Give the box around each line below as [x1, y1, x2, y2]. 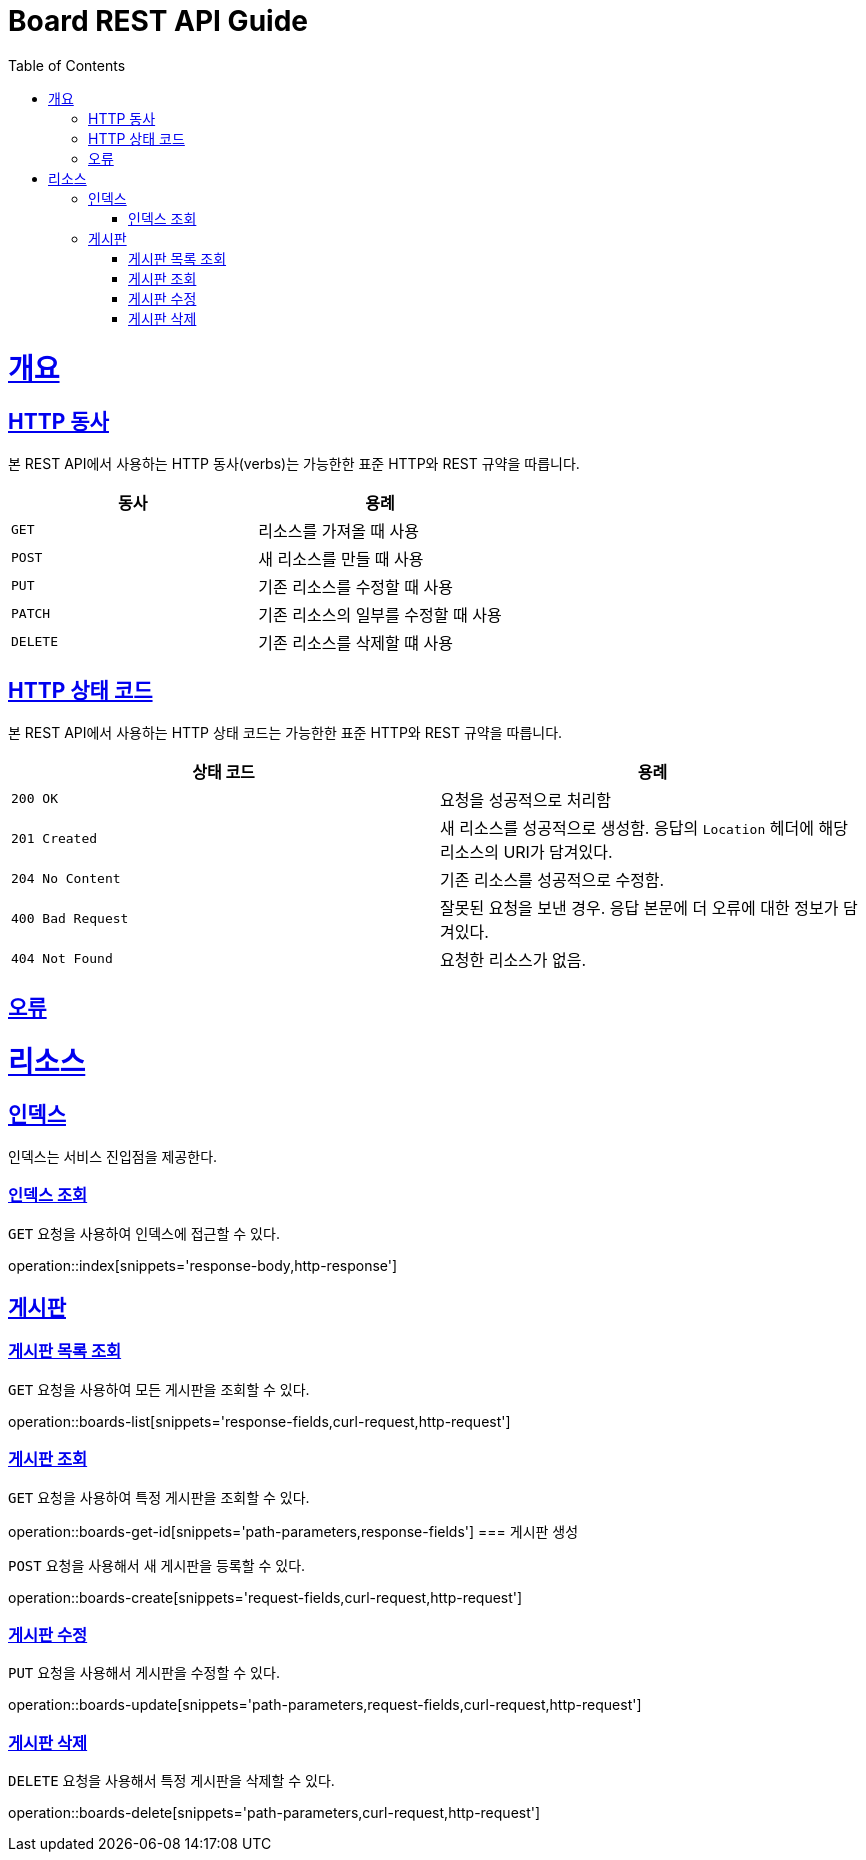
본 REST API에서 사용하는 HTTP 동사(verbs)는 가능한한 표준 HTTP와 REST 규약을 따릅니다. [8, 454, 580, 472]
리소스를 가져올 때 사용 [258, 520, 420, 541]
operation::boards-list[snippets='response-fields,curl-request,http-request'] [8, 1412, 511, 1430]
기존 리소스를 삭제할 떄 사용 [258, 632, 453, 653]
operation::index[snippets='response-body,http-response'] [8, 1256, 398, 1274]
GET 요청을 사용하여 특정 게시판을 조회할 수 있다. [8, 1488, 310, 1506]
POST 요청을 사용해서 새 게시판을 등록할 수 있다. [8, 1556, 306, 1574]
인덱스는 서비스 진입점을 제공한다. [8, 1147, 218, 1165]
